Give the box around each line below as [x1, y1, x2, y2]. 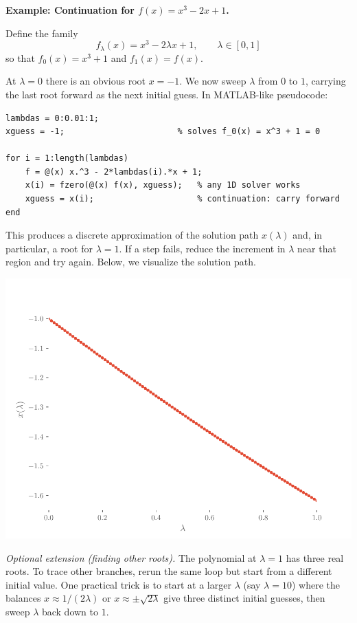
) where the [291, 577, 340, 591]
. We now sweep [179, 74, 246, 88]
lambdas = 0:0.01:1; [5, 113, 100, 123]
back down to [41, 604, 99, 618]
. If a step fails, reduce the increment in [119, 241, 286, 255]
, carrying [305, 74, 346, 88]
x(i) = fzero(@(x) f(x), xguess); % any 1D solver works [25, 180, 301, 190]
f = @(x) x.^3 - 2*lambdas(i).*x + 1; [25, 166, 203, 177]
